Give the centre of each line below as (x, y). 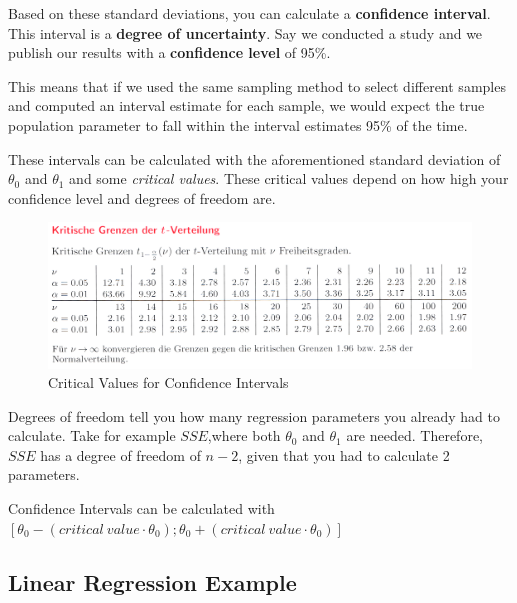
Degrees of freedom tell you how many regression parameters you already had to (254, 415)
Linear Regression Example (152, 581)
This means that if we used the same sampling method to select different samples (257, 85)
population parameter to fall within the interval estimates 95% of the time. (238, 124)
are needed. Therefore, (414, 435)
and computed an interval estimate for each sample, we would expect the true (246, 105)
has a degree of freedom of (120, 454)
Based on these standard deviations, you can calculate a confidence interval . (249, 13)
